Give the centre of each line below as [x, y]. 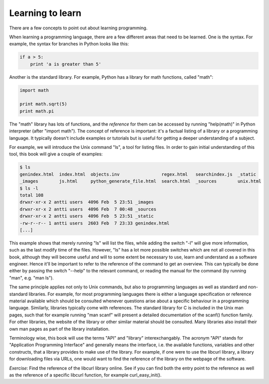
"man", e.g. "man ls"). [32, 278]
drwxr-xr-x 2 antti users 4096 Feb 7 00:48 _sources [88, 209]
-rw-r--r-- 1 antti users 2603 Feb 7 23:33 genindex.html [95, 223]
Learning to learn [45, 13]
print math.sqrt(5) [43, 104]
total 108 [32, 195]
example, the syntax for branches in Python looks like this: [69, 44]
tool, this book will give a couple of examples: [56, 154]
